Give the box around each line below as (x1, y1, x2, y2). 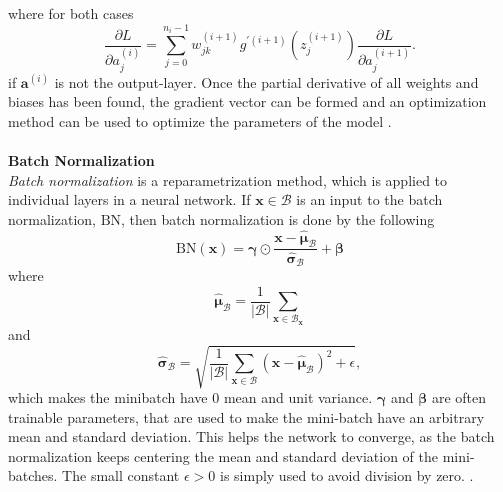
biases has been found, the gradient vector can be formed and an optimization (8, 91, 487, 112)
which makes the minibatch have (8, 386, 208, 407)
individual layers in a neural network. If (8, 189, 251, 210)
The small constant (62, 465, 180, 486)
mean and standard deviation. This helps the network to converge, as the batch (8, 426, 495, 447)
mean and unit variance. (223, 386, 373, 407)
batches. (8, 465, 58, 486)
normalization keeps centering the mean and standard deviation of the (8, 445, 439, 466)
